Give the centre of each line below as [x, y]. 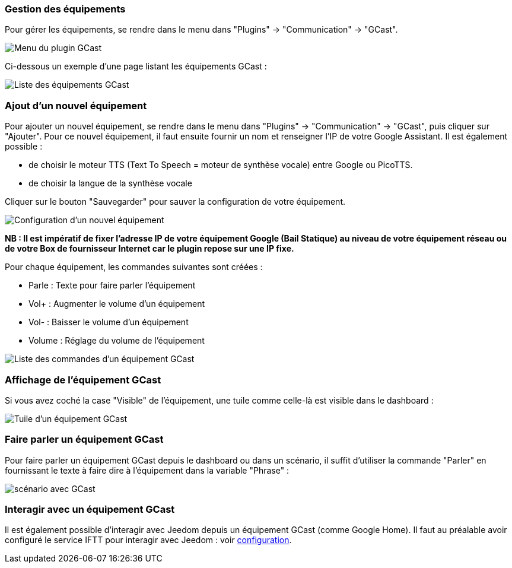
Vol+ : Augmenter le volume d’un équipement [117, 304]
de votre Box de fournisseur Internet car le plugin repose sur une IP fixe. [150, 249]
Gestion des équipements [65, 9]
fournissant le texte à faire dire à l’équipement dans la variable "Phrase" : [147, 470]
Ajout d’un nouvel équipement [76, 105]
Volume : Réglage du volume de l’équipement [117, 341]
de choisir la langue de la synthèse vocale [110, 183]
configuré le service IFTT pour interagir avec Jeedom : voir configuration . [148, 540]
